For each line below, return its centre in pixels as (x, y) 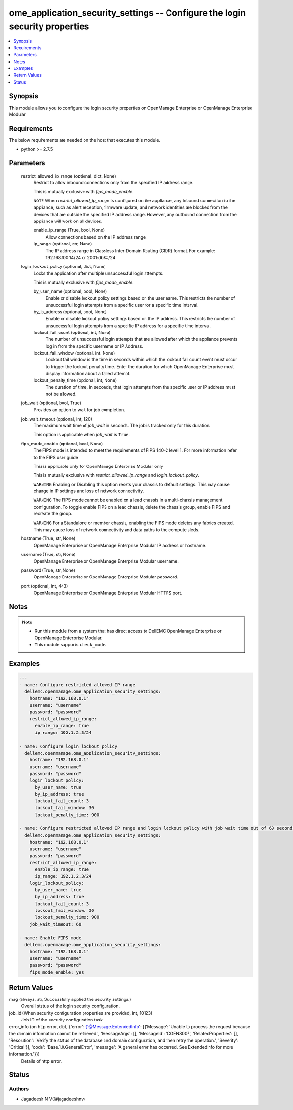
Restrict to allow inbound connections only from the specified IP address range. (114, 183)
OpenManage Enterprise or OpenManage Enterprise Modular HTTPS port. (108, 593)
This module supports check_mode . (71, 644)
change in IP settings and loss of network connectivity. (89, 491)
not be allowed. (61, 394)
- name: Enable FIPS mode (50, 938)
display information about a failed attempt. (88, 374)
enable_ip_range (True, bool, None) (69, 230)
